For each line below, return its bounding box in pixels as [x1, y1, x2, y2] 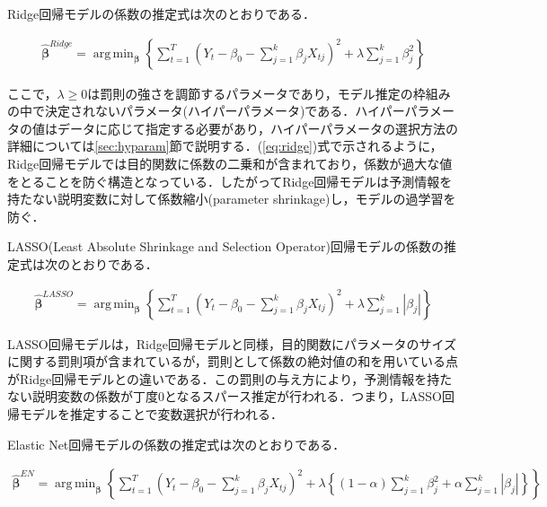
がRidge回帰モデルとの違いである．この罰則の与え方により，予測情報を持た [7, 369, 453, 388]
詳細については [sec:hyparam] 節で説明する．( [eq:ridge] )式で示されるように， [7, 136, 443, 155]
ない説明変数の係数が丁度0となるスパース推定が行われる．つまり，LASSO [7, 387, 442, 406]
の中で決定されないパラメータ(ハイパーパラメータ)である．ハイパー [7, 101, 405, 120]
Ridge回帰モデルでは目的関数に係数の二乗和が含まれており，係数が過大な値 [7, 154, 453, 172]
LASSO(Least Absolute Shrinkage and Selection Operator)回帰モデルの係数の [7, 237, 445, 256]
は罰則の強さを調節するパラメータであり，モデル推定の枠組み [87, 83, 451, 102]
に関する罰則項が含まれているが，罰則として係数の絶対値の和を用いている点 [7, 352, 458, 371]
